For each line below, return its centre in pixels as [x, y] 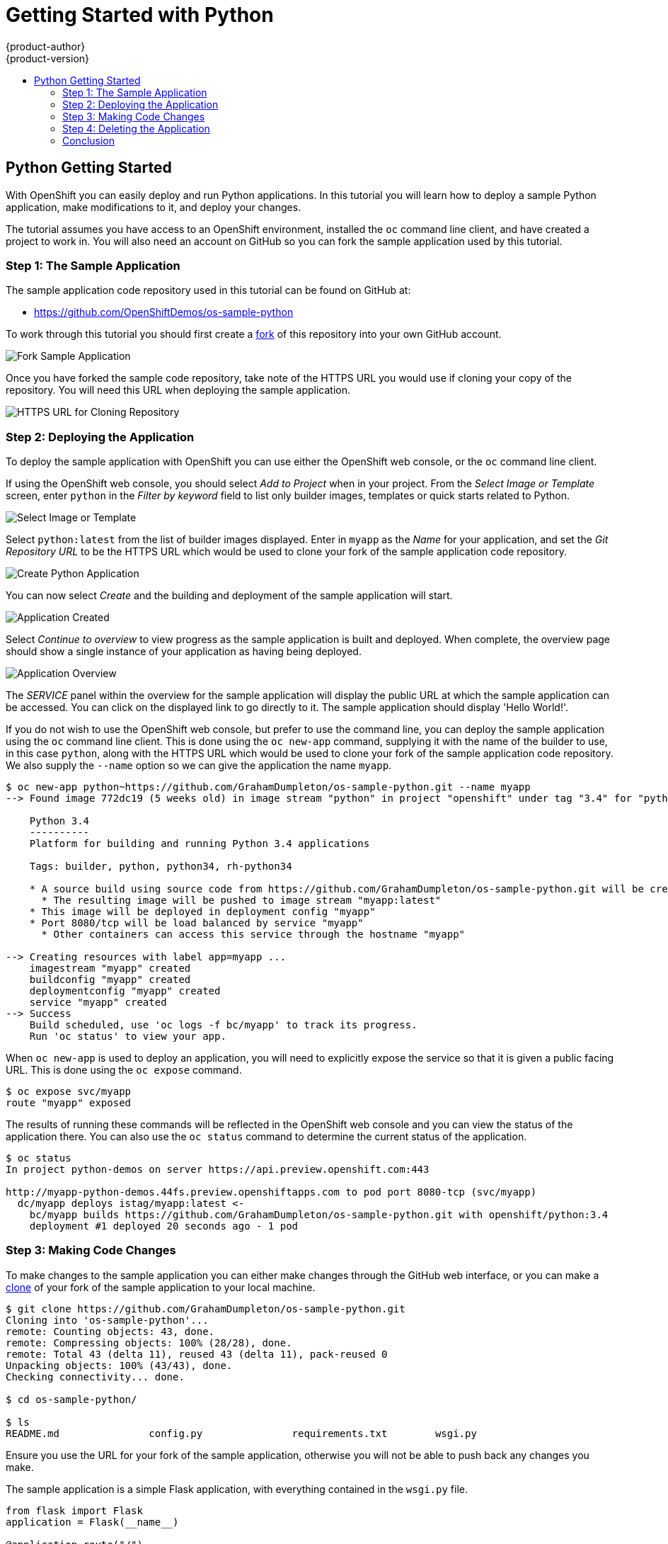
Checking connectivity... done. [95, 1376]
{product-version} [48, 58]
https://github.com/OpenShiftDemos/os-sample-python [164, 312]
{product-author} [46, 46]
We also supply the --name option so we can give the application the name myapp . [199, 766]
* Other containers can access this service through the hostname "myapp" [253, 935]
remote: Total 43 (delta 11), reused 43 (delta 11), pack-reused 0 [197, 1354]
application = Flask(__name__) [92, 1522]
